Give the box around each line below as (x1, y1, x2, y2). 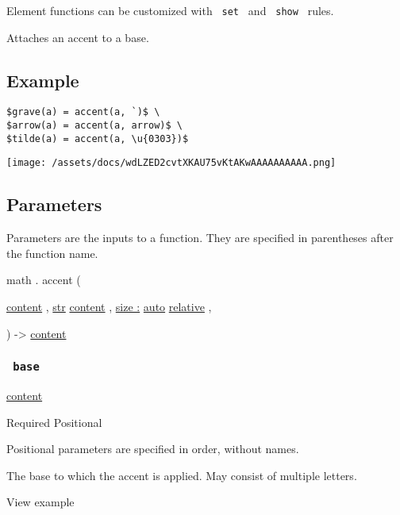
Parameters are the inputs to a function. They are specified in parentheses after (6, 229, 394, 246)
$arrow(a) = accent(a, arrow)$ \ (6, 120, 183, 132)
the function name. (6, 244, 98, 261)
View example (6, 494, 75, 510)
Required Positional (6, 413, 102, 430)
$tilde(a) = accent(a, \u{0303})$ (6, 133, 189, 144)
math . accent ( (6, 271, 81, 288)
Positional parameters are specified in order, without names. (6, 440, 299, 457)
